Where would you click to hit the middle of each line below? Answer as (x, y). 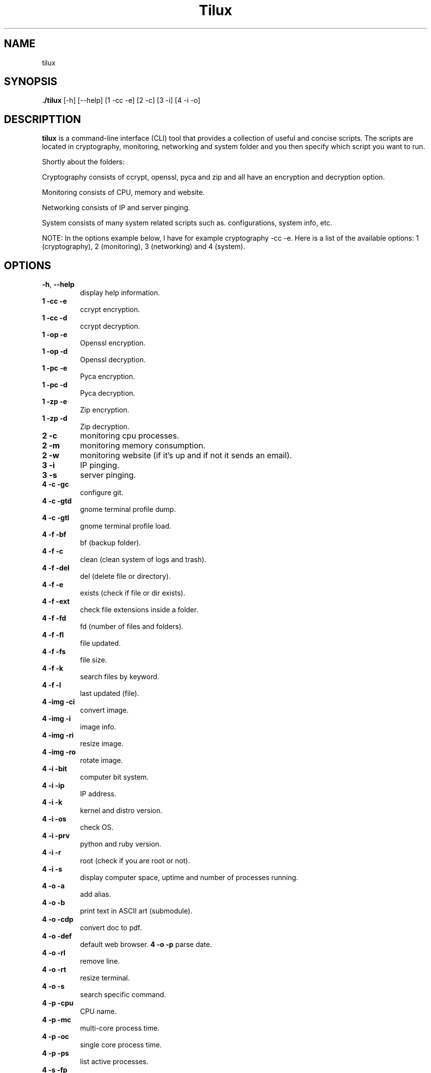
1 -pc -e (55, 368)
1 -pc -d (55, 385)
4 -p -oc (56, 1037)
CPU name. (98, 1011)
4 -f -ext (56, 601)
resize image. (102, 744)
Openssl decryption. (113, 360)
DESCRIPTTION (43, 119)
